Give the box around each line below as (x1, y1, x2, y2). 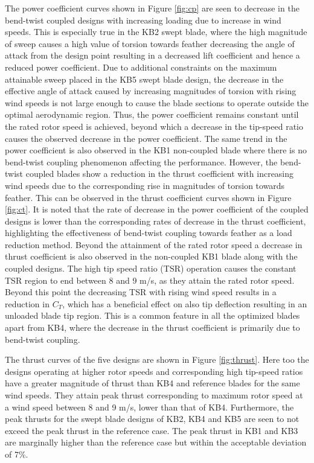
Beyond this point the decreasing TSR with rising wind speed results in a (5, 286, 277, 298)
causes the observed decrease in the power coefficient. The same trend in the (5, 132, 287, 144)
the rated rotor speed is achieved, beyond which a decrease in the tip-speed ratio (5, 120, 303, 132)
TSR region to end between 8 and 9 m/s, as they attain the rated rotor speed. (5, 273, 295, 286)
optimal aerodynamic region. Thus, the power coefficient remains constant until (5, 108, 299, 121)
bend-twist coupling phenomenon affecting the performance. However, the (5, 155, 278, 168)
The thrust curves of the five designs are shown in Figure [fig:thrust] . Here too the (5, 353, 309, 366)
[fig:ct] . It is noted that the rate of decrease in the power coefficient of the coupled (5, 203, 309, 216)
